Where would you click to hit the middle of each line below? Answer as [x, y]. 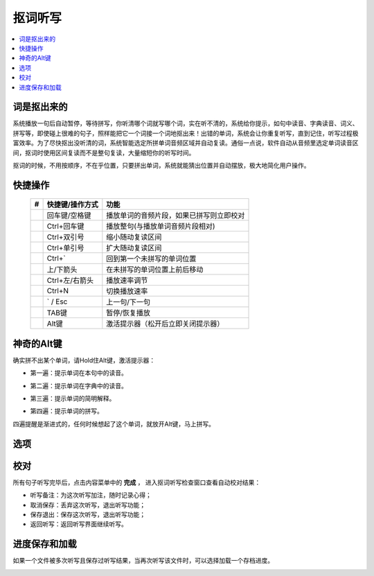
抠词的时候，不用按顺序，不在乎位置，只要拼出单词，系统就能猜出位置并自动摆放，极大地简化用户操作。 [161, 165]
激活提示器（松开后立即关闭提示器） [165, 324]
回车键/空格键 [69, 216]
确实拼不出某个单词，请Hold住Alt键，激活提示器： [84, 360]
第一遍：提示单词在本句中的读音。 [79, 373]
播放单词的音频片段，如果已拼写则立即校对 [176, 216]
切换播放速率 [127, 291]
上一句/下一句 [128, 302]
